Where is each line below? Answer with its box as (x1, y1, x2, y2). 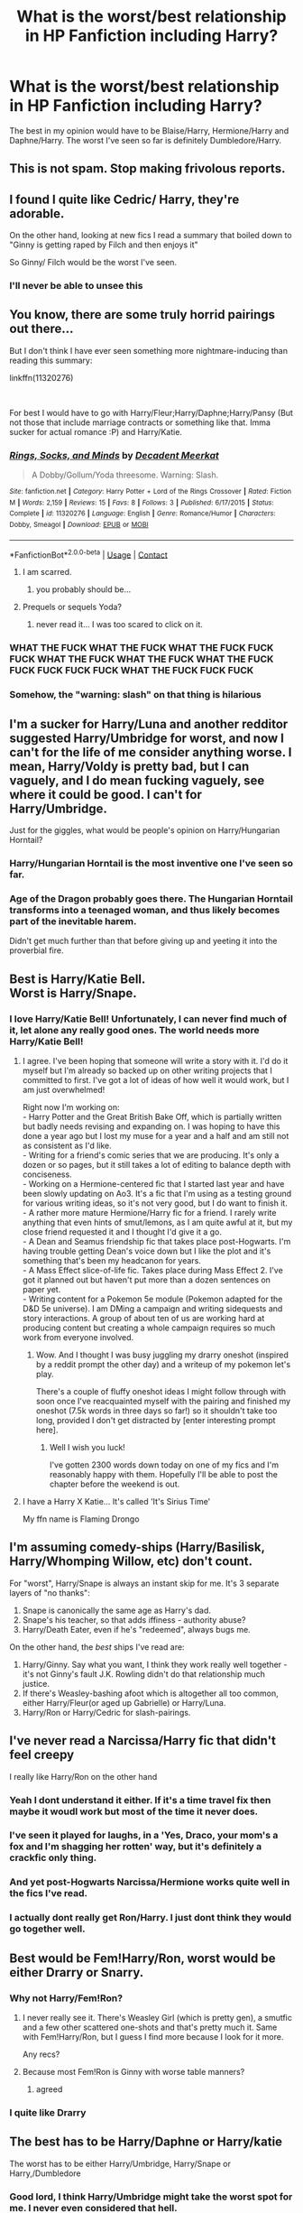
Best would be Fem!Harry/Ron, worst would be (9, 1950, 276, 1966)
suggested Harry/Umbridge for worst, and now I (9, 730, 284, 745)
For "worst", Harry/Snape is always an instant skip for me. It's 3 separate (9, 1578, 280, 1588)
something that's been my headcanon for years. (22, 1255, 201, 1266)
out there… (9, 321, 74, 337)
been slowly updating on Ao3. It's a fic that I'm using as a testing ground (22, 1189, 292, 1199)
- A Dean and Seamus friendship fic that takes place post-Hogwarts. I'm (22, 1236, 291, 1247)
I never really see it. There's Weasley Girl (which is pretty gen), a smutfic (22, 2013, 293, 2023)
